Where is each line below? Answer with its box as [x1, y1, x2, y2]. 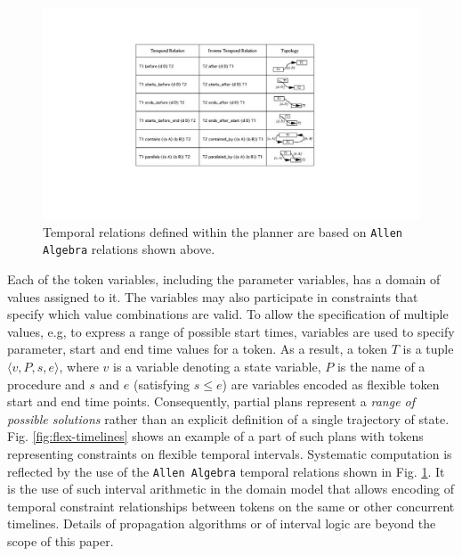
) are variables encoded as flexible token [222, 374, 440, 393]
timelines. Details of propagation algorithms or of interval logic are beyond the [7, 514, 436, 533]
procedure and [7, 374, 85, 393]
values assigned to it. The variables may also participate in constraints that [7, 287, 418, 306]
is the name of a [336, 356, 426, 375]
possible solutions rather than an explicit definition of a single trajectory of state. [7, 409, 450, 428]
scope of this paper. [7, 531, 114, 550]
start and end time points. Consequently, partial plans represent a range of [7, 392, 416, 411]
